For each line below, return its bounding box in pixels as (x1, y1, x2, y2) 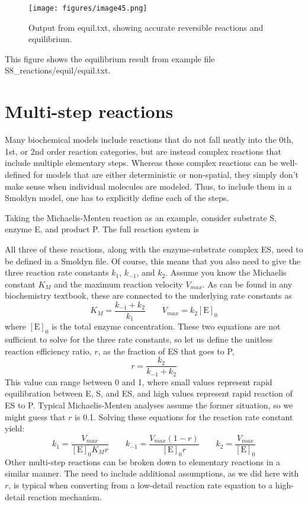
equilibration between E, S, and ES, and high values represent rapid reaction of (5, 387, 293, 399)
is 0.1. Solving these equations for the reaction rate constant (75, 410, 293, 423)
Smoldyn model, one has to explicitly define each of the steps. (5, 191, 229, 204)
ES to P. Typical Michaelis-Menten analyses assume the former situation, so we (5, 399, 293, 411)
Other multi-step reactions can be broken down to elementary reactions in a (5, 455, 281, 468)
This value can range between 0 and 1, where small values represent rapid (5, 375, 272, 388)
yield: (5, 422, 25, 434)
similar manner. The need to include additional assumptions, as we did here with (5, 467, 299, 480)
